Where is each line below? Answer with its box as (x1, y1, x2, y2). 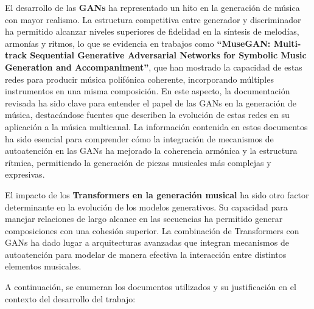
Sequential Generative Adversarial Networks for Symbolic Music (30, 49, 307, 61)
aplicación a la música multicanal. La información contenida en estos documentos (5, 120, 308, 133)
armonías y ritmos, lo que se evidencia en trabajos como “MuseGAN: (5, 36, 271, 49)
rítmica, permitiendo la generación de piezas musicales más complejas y (5, 156, 271, 168)
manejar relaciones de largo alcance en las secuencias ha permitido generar (5, 212, 283, 225)
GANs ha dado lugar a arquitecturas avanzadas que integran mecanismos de (5, 236, 289, 249)
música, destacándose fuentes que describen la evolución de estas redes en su (5, 108, 290, 121)
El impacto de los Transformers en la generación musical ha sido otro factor (5, 188, 309, 201)
